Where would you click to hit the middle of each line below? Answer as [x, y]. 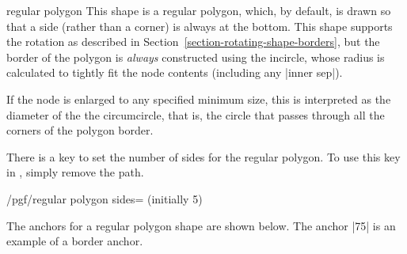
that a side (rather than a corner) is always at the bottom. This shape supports [200, 26]
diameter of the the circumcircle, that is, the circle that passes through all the [196, 114]
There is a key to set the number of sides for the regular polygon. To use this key [203, 156]
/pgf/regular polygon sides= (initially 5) [105, 198]
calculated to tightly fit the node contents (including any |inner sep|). [175, 72]
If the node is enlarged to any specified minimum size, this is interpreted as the [199, 99]
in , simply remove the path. [75, 172]
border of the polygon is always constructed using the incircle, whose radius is [196, 57]
